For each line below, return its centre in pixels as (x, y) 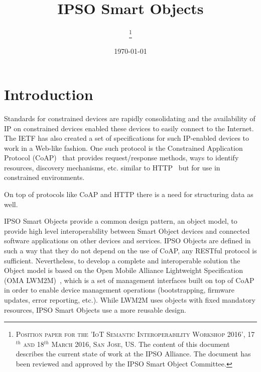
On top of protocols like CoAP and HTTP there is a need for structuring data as (129, 194)
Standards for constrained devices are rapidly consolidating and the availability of (130, 118)
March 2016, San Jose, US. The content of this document (141, 344)
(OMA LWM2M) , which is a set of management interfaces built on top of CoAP (129, 280)
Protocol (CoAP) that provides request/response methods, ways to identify (121, 158)
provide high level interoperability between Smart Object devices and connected (127, 230)
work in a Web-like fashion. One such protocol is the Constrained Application (123, 148)
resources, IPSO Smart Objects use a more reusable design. (95, 309)
